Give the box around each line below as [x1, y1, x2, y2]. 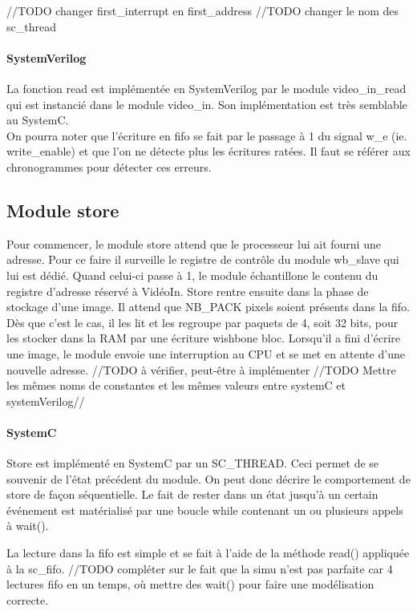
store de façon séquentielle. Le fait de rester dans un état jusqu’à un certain [6, 486, 379, 503]
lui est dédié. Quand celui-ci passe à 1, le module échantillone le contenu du [6, 266, 379, 283]
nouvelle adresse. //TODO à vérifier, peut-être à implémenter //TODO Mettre [6, 361, 396, 378]
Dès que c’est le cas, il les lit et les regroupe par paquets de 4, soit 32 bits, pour [6, 314, 399, 330]
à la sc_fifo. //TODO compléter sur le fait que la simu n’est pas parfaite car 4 [6, 560, 393, 577]
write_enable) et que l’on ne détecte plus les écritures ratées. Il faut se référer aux [6, 143, 411, 160]
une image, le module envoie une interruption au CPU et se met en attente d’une [6, 345, 405, 362]
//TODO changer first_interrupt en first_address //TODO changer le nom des [6, 2, 399, 18]
